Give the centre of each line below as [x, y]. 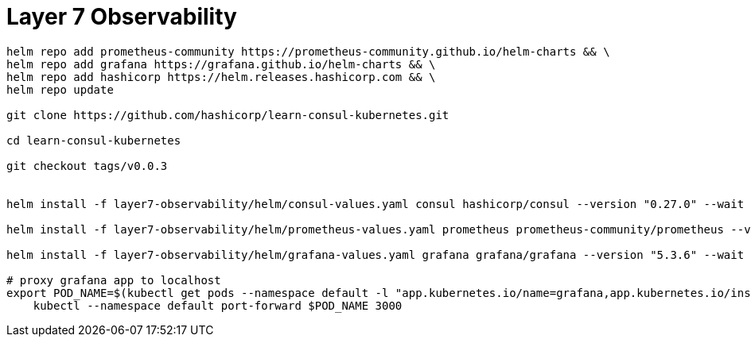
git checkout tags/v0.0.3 [87, 166]
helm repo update [60, 89]
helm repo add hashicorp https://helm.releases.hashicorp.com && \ [221, 77]
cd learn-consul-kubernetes [94, 140]
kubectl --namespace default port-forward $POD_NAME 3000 [218, 305]
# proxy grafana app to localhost [114, 280]
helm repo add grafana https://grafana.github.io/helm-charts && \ [221, 64]
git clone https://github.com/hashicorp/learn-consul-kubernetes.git [228, 115]
